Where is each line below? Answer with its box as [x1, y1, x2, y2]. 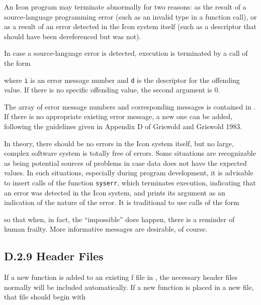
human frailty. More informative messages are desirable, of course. [4, 224, 208, 234]
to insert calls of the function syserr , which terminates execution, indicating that [4, 177, 256, 187]
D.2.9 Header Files [4, 248, 104, 264]
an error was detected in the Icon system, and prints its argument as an [4, 187, 225, 197]
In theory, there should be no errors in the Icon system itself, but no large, [4, 138, 234, 148]
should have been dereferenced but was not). [4, 31, 141, 41]
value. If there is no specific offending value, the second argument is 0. [4, 84, 220, 95]
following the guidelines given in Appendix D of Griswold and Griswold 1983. [4, 121, 242, 131]
